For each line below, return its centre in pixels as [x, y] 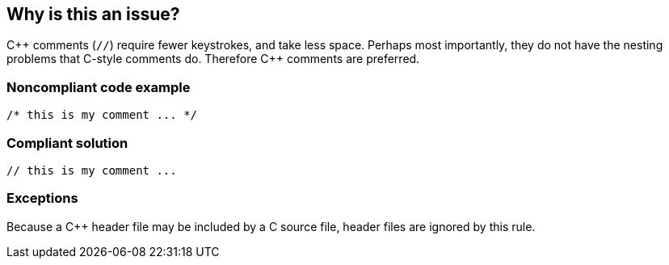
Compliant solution [67, 143]
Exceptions [42, 198]
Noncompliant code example [99, 87]
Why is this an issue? [93, 14]
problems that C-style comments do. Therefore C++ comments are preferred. [213, 59]
